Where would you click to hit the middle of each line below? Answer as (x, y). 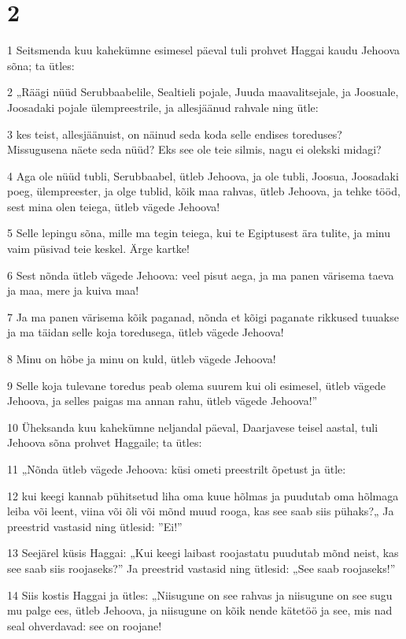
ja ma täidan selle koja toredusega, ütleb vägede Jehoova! (146, 332)
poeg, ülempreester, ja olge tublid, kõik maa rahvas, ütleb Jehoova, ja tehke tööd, (204, 191)
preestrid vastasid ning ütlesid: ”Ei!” (95, 526)
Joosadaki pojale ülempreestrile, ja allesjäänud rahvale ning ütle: (163, 107)
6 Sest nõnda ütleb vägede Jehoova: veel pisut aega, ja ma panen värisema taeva (201, 275)
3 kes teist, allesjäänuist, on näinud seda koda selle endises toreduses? (175, 134)
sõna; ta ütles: (41, 65)
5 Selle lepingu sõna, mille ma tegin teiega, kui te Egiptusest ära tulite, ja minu (199, 233)
